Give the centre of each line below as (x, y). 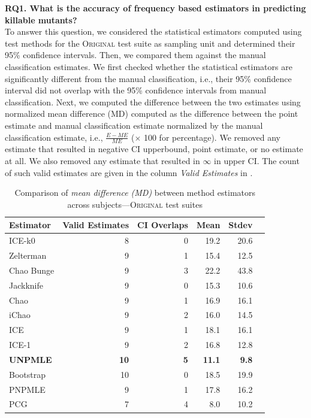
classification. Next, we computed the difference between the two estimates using (153, 102)
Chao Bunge (32, 270)
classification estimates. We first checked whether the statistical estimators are (149, 66)
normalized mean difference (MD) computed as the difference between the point (152, 113)
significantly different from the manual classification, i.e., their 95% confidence (148, 78)
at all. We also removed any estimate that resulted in (102, 160)
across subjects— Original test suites (135, 204)
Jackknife (26, 285)
